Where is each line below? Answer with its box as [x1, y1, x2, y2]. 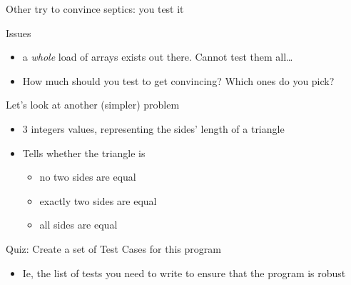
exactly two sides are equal [39, 193, 157, 208]
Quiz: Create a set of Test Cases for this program [6, 241, 221, 256]
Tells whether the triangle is [22, 145, 146, 160]
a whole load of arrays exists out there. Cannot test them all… [22, 49, 293, 64]
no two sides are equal [39, 169, 136, 184]
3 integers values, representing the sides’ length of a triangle [22, 121, 285, 136]
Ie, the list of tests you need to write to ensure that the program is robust [22, 265, 346, 280]
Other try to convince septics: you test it [6, 1, 184, 16]
